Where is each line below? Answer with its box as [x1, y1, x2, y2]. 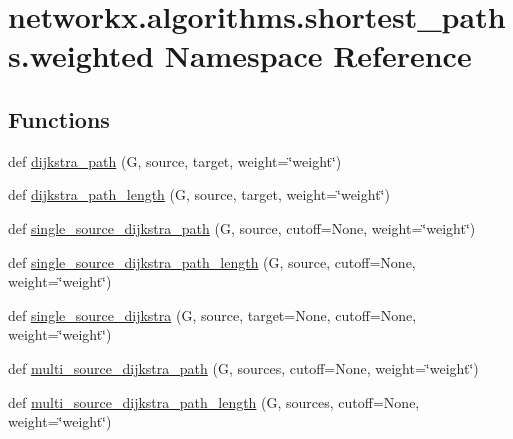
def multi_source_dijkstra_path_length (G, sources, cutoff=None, [8, 391, 420, 412]
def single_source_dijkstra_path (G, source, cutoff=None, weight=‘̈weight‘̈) [8, 217, 476, 238]
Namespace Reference [164, 35, 472, 76]
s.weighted [8, 35, 154, 76]
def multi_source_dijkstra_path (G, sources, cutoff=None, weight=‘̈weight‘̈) [8, 357, 479, 378]
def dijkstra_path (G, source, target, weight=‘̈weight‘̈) [8, 150, 342, 171]
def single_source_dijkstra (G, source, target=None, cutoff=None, [8, 304, 417, 325]
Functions [8, 103, 110, 134]
